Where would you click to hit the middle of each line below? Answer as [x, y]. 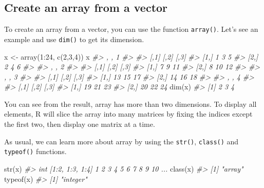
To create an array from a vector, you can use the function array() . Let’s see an [131, 29]
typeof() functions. [35, 151]
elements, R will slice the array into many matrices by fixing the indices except [128, 114]
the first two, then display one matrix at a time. [80, 124]
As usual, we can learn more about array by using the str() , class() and [121, 141]
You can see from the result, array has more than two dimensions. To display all [130, 104]
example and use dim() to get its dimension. [74, 39]
